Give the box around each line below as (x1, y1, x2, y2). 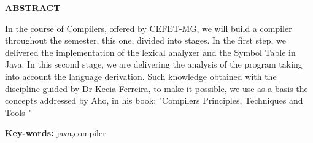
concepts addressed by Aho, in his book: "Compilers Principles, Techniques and (5, 94, 303, 107)
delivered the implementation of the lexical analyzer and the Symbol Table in (5, 45, 296, 58)
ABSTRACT (5, 1, 61, 14)
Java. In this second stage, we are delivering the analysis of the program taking (5, 58, 303, 71)
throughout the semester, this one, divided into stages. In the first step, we (5, 34, 286, 47)
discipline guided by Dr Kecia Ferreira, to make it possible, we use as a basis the (5, 82, 308, 95)
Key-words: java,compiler (5, 126, 106, 139)
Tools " (5, 106, 31, 118)
